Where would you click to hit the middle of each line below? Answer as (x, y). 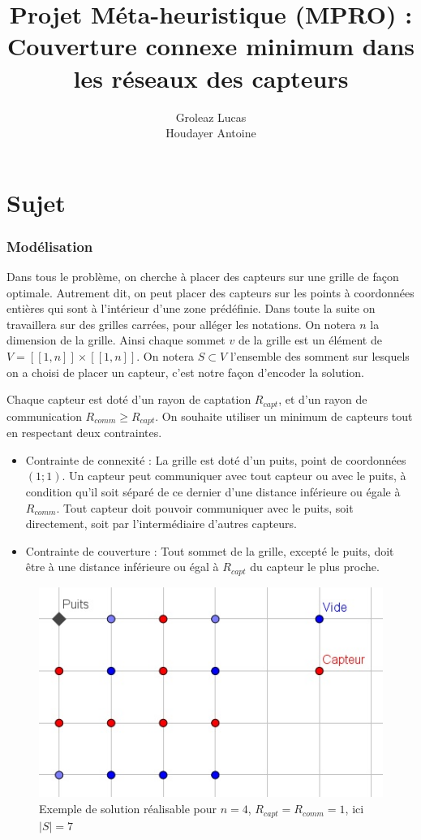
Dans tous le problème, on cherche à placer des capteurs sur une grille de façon (203, 277)
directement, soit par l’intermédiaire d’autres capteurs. (161, 524)
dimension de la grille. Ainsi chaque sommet (116, 340)
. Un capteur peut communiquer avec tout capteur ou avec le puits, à (234, 476)
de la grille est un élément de (310, 340)
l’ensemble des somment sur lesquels (320, 356)
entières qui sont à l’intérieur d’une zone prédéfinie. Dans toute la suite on (191, 308)
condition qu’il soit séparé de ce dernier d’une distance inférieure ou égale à (213, 491)
